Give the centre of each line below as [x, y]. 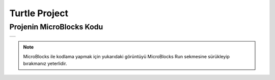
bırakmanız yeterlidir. [45, 64]
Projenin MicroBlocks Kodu [56, 27]
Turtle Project [39, 13]
